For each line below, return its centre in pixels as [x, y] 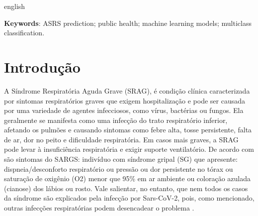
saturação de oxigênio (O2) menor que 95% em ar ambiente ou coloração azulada [128, 178]
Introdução [42, 66]
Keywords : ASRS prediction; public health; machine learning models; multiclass [128, 23]
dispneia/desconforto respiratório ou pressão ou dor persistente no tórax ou [119, 168]
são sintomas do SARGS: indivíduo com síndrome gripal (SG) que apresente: [121, 159]
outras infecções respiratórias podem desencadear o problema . [99, 208]
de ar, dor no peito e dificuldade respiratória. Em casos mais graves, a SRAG [121, 139]
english [15, 6]
